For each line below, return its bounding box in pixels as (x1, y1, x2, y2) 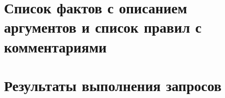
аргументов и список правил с (4, 17, 202, 37)
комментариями (4, 36, 107, 56)
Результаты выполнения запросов (4, 75, 222, 95)
